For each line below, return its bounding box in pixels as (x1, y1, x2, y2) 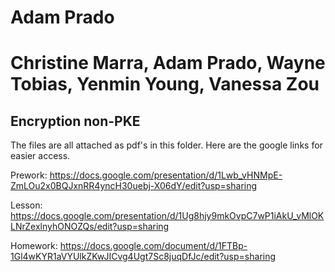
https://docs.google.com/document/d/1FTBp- (59, 240, 248, 252)
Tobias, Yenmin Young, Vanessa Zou (10, 73, 320, 96)
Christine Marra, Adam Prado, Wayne (10, 52, 326, 75)
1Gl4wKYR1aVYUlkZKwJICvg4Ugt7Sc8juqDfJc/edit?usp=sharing (10, 251, 277, 263)
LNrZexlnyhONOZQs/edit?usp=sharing (10, 221, 170, 233)
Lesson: (10, 199, 43, 211)
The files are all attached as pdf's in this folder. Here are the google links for (10, 139, 323, 151)
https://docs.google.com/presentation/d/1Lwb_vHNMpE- (49, 169, 283, 181)
